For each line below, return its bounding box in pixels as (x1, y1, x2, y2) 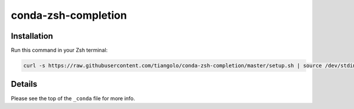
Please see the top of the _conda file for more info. (11, 94, 136, 102)
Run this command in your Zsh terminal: (11, 47, 108, 54)
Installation (11, 31, 53, 41)
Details (11, 79, 38, 89)
